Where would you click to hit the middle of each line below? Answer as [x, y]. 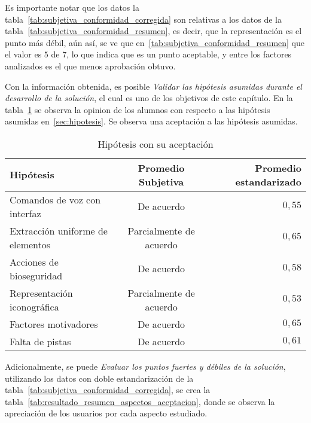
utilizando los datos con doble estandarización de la [99, 378]
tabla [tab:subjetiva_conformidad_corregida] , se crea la [108, 390]
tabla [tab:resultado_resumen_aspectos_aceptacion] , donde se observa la [140, 401]
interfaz [25, 213]
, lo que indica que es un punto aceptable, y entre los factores [179, 54]
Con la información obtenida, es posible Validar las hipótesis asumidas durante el [153, 86]
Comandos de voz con [55, 199]
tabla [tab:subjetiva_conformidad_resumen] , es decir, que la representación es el [153, 31]
